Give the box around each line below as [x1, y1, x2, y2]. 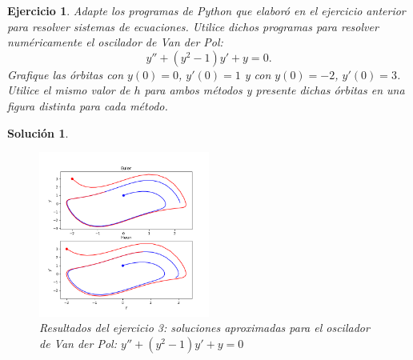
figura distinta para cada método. [7, 97, 168, 114]
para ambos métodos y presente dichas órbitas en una [144, 82, 405, 98]
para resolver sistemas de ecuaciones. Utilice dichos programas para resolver [7, 18, 379, 34]
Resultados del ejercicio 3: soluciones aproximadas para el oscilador [39, 319, 370, 336]
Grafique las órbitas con [7, 66, 124, 82]
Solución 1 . [7, 124, 69, 141]
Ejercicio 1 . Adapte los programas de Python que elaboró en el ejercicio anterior [7, 2, 406, 18]
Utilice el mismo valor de [7, 82, 130, 98]
